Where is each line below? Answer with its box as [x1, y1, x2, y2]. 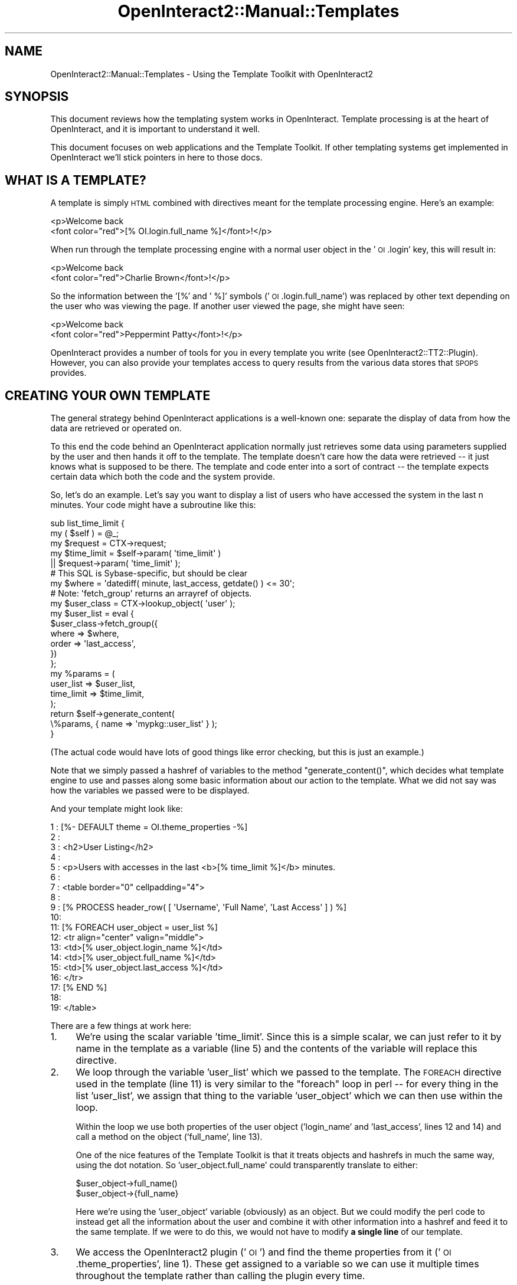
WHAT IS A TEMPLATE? [5, 172, 146, 188]
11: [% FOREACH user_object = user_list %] [50, 922, 218, 933]
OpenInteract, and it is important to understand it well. [50, 124, 260, 135]
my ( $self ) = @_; [50, 528, 119, 539]
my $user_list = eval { [50, 608, 134, 619]
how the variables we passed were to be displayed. [50, 785, 250, 796]
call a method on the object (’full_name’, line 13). [76, 1132, 263, 1142]
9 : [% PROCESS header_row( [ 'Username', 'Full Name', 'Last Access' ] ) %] [50, 902, 347, 913]
